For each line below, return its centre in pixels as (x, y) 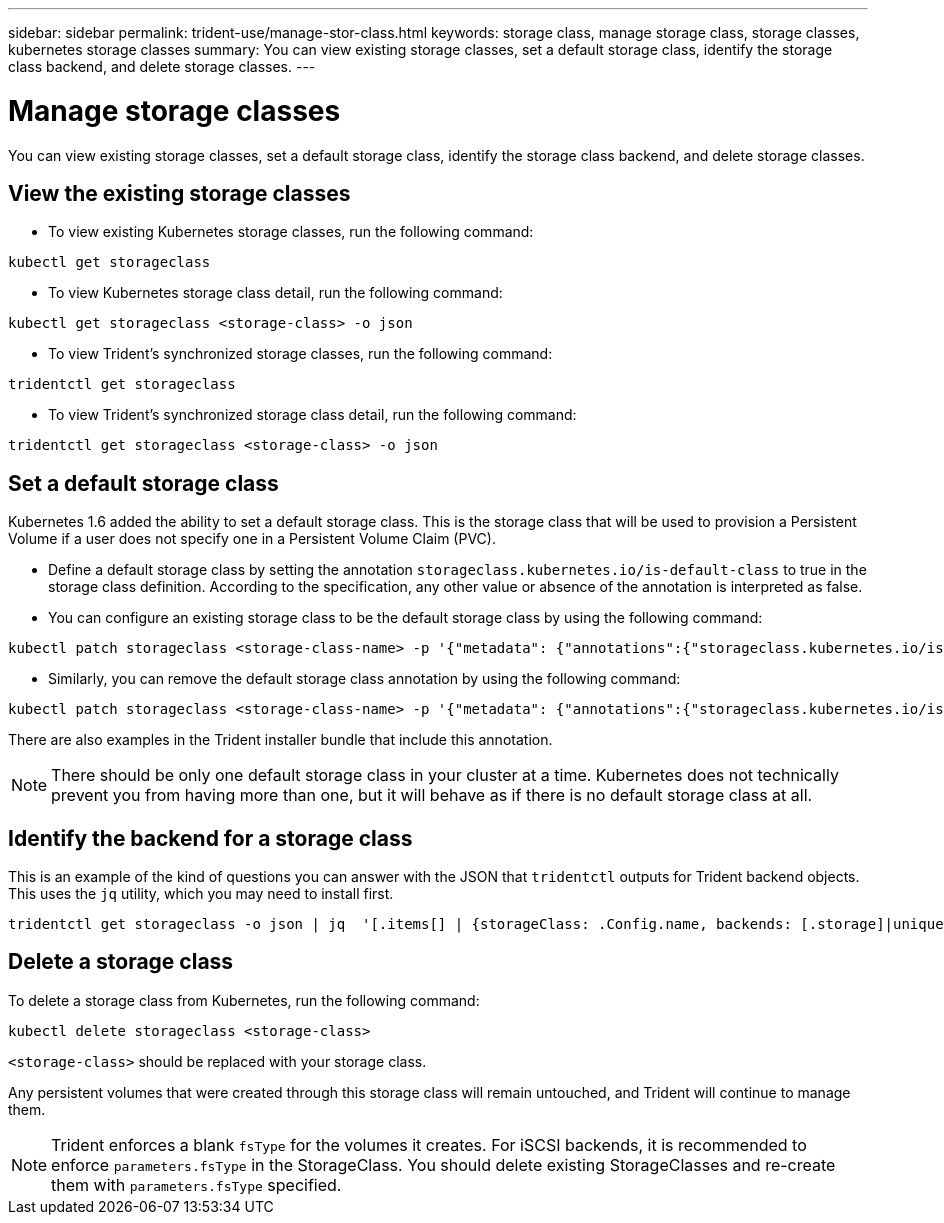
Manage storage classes (174, 110)
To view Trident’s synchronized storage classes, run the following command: (300, 354)
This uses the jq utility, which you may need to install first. (201, 894)
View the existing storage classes (179, 193)
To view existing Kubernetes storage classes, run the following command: (291, 232)
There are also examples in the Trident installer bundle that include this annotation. (280, 740)
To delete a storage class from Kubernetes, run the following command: (244, 1000)
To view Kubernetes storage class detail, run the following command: (275, 293)
